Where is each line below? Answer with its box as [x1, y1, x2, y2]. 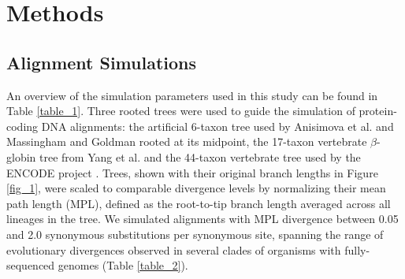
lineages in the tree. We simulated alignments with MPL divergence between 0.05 [6, 210, 399, 227]
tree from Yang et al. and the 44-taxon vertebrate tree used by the [39, 148, 361, 165]
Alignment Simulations [6, 50, 197, 74]
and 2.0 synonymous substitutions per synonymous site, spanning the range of [6, 225, 384, 242]
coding [6, 117, 39, 134]
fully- [344, 241, 370, 258]
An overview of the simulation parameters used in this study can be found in [6, 87, 378, 103]
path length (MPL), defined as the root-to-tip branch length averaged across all [6, 195, 391, 211]
